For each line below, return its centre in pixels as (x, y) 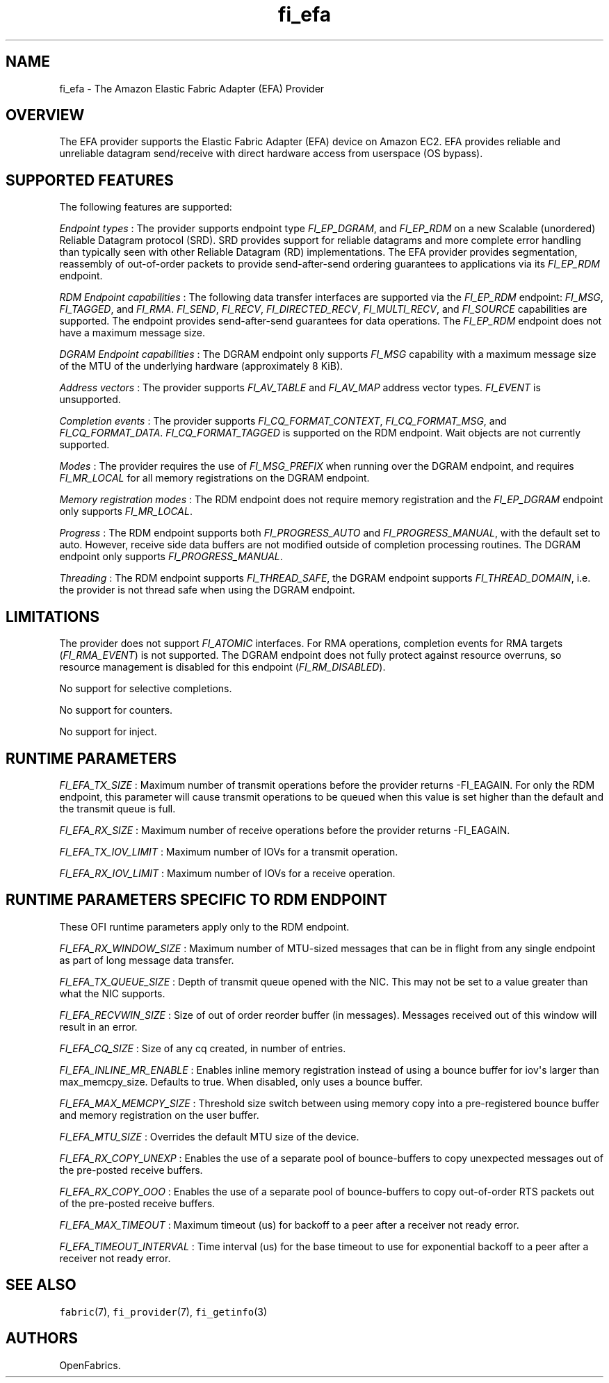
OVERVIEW (45, 115)
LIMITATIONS (53, 616)
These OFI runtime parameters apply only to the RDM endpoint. (204, 926)
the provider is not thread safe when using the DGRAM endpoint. (207, 590)
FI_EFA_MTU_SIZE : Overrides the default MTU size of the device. (209, 1136)
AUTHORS (42, 1339)
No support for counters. (116, 710)
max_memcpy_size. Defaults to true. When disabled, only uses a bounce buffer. (241, 1081)
